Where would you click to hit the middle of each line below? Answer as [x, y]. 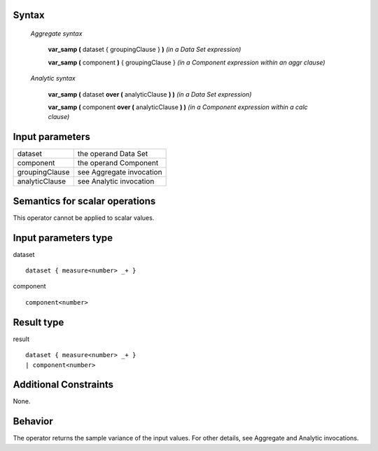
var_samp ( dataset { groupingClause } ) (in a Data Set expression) [145, 50]
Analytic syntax [53, 78]
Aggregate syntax [56, 34]
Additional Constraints [63, 385]
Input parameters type [63, 238]
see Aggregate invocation [120, 172]
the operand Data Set [113, 154]
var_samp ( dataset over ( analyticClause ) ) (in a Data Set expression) [150, 94]
